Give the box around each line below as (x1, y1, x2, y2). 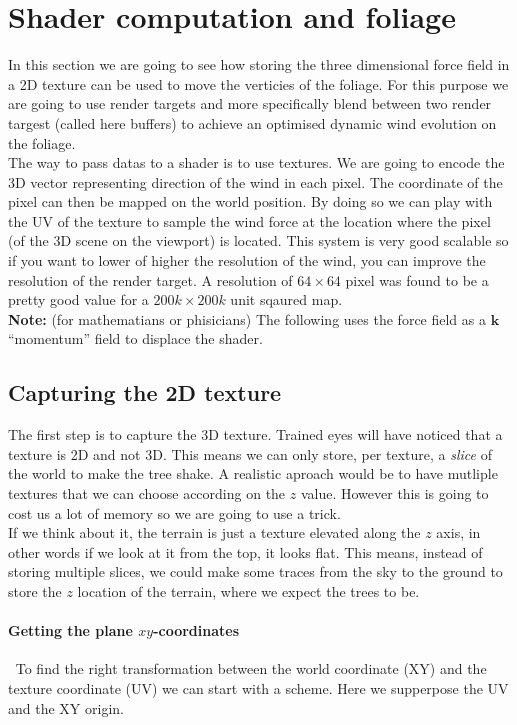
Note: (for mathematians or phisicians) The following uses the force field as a (8, 308, 486, 329)
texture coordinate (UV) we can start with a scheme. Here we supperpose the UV (8, 677, 509, 698)
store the (8, 580, 62, 601)
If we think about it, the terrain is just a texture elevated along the (8, 522, 421, 543)
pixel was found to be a (345, 269, 489, 290)
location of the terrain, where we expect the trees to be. (77, 580, 420, 601)
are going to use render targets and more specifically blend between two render (8, 93, 492, 114)
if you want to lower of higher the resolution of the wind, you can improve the (8, 250, 486, 271)
